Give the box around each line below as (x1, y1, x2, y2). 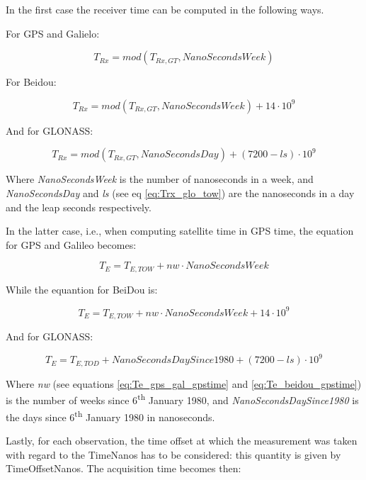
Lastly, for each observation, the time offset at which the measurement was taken (6, 432, 358, 447)
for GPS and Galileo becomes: (6, 237, 137, 252)
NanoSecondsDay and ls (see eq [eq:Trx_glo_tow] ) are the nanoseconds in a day (6, 185, 355, 200)
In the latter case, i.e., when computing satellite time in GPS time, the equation (6, 223, 354, 238)
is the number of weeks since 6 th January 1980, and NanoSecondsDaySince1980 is (6, 391, 359, 408)
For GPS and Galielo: (6, 26, 100, 40)
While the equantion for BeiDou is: (6, 281, 158, 296)
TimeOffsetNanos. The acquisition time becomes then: (6, 461, 241, 476)
